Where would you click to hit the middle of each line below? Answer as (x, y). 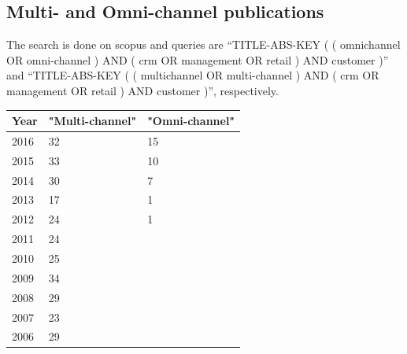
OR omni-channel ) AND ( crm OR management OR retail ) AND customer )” (198, 59)
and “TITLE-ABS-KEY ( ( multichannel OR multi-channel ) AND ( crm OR (193, 75)
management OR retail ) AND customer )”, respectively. (142, 90)
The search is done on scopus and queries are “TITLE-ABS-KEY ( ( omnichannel (203, 44)
